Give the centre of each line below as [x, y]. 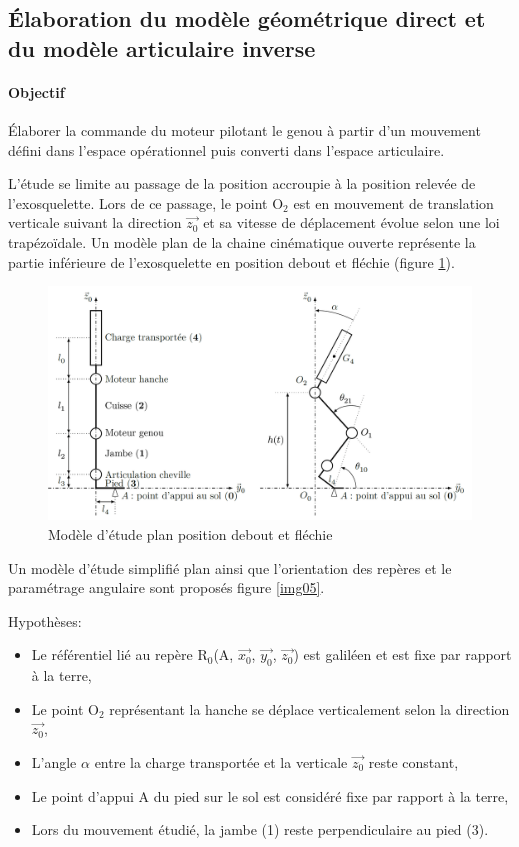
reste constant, [413, 762]
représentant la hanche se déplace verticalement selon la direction [309, 708]
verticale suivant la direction [95, 222]
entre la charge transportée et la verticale [221, 762]
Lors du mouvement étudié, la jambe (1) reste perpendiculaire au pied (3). [260, 829]
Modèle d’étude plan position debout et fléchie [190, 534]
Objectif [36, 91]
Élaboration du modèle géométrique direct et [247, 18]
